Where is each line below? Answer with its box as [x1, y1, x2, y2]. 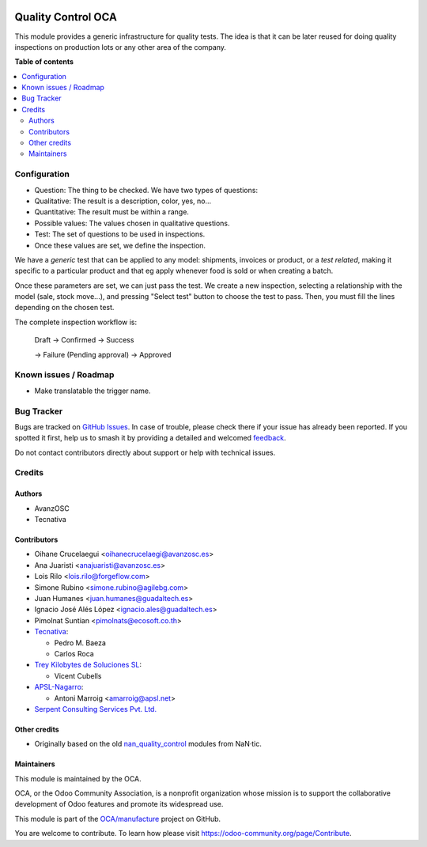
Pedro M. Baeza [54, 637, 107, 648]
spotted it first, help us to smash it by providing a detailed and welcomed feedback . [14, 433, 286, 443]
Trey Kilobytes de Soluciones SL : [34, 660, 142, 670]
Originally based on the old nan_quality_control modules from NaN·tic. [34, 739, 263, 749]
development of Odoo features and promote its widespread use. [14, 800, 224, 809]
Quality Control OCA [14, 10, 118, 24]
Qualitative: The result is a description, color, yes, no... [34, 196, 212, 206]
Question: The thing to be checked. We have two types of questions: [34, 185, 259, 195]
